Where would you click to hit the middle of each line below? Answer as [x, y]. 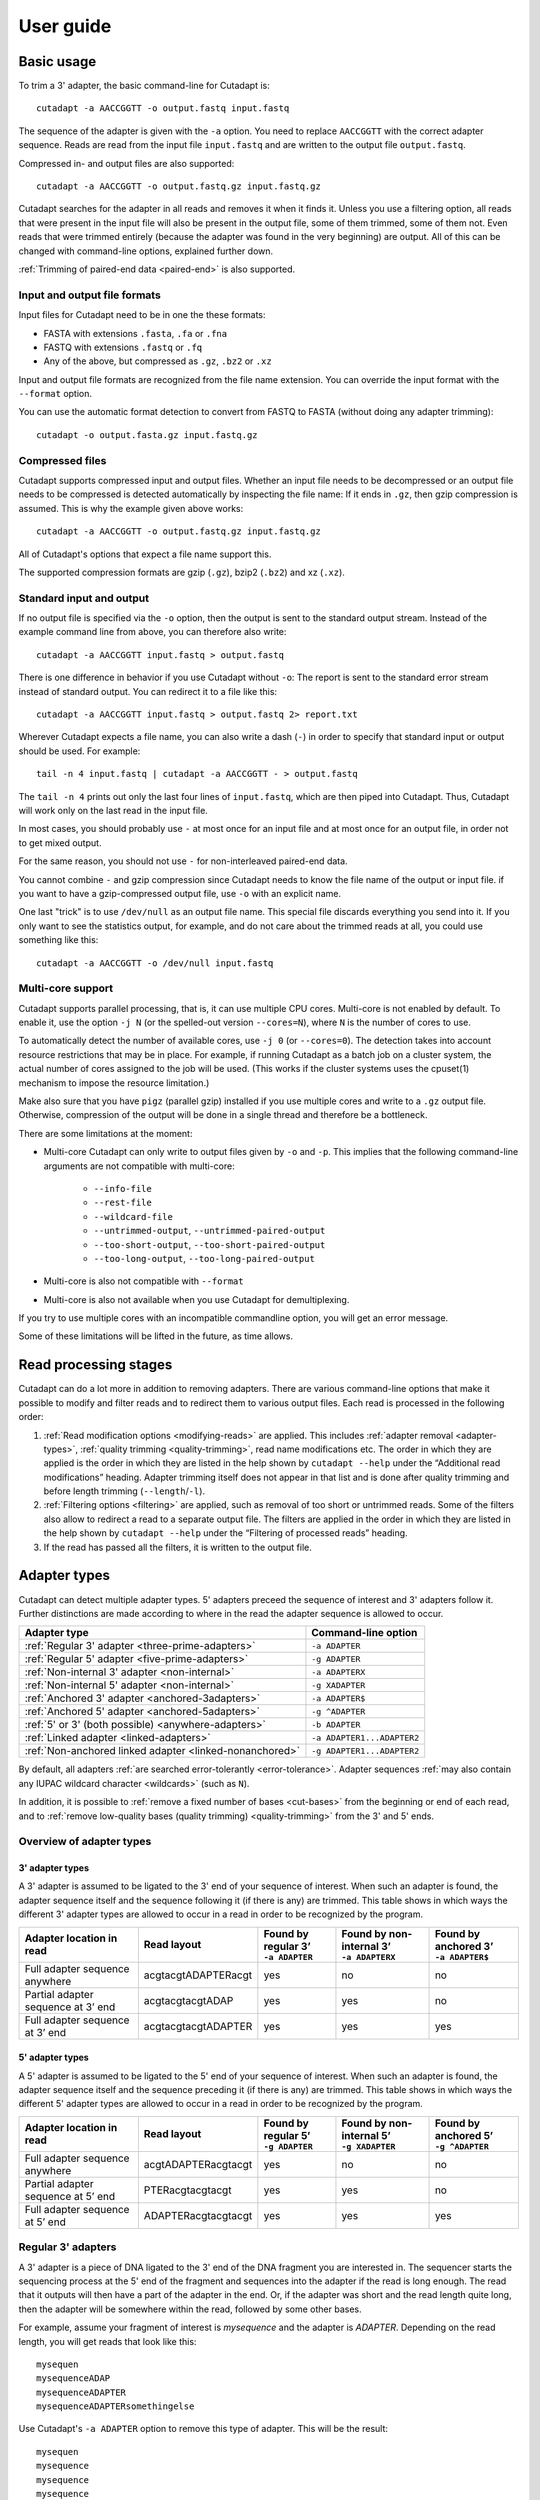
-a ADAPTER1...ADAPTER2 [365, 1737]
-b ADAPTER [336, 1724]
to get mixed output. [60, 842]
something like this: [58, 940]
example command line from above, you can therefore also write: [152, 632]
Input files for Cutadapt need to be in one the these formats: [142, 315]
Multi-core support [66, 988]
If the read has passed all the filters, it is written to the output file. [177, 1547]
